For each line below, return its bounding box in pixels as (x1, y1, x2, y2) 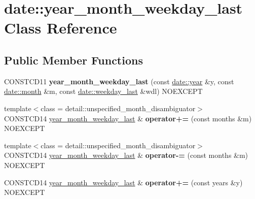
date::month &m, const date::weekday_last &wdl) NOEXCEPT (4, 86, 203, 96)
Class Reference (4, 17, 117, 38)
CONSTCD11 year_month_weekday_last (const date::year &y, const (4, 76, 234, 86)
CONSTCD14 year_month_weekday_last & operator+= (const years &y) (4, 177, 243, 187)
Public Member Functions (4, 52, 143, 68)
